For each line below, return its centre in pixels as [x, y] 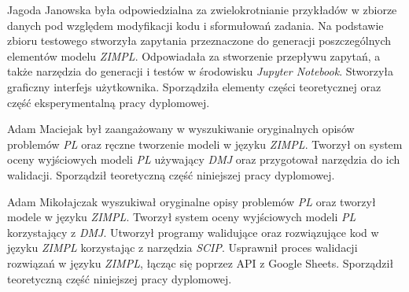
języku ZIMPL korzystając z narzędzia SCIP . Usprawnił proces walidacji [182, 248]
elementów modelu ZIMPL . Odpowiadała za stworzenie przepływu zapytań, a [194, 55]
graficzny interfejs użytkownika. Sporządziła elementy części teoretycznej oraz [194, 86]
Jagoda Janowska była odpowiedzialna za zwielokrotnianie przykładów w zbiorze [202, 9]
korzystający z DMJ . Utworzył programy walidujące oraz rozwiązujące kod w [193, 232]
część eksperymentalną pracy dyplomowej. [109, 102]
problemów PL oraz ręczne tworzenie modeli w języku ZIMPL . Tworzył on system [205, 144]
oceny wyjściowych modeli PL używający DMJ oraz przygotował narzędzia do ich [204, 159]
